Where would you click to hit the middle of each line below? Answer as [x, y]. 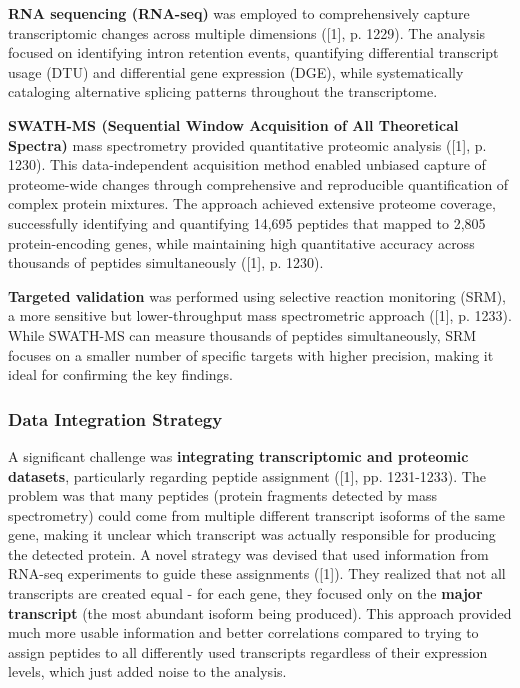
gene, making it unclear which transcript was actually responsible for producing [252, 534]
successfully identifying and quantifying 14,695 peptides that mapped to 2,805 [247, 222]
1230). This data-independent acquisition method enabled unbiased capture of [247, 164]
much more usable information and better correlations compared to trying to [243, 632]
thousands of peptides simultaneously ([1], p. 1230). [166, 262]
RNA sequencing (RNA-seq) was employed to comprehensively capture [239, 13]
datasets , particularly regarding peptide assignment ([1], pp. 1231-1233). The [247, 475]
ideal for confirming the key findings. [120, 374]
